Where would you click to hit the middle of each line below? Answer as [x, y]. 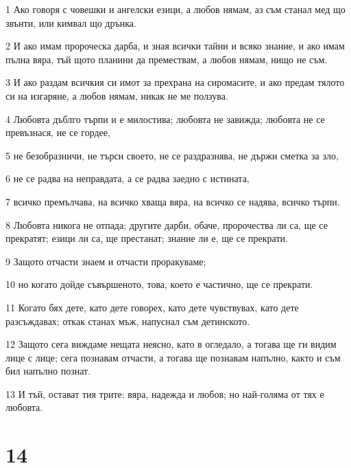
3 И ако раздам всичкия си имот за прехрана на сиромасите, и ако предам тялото [175, 82]
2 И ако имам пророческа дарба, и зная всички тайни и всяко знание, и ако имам [175, 46]
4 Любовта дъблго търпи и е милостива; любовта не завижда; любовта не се [165, 119]
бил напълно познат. [48, 371]
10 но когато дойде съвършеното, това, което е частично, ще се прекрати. [159, 284]
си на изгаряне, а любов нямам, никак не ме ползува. [117, 95]
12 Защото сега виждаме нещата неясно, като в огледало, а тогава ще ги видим [171, 344]
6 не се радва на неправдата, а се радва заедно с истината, [128, 178]
